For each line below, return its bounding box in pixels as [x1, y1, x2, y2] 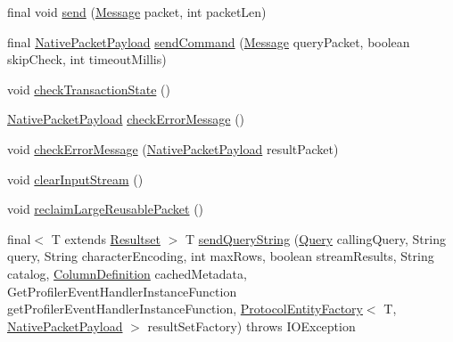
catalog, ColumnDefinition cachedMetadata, [7, 264, 247, 282]
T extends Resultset [51, 229, 161, 248]
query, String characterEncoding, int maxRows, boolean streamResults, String [7, 247, 434, 265]
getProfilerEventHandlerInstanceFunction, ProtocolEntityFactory [7, 299, 363, 318]
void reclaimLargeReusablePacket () [7, 199, 204, 218]
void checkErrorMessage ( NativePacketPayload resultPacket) [7, 139, 339, 158]
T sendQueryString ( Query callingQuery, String [185, 229, 446, 248]
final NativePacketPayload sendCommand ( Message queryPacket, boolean [7, 32, 410, 51]
